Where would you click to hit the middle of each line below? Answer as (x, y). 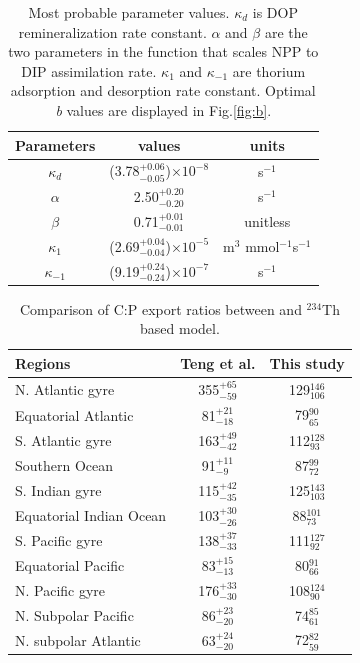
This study (307, 362)
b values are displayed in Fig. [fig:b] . (163, 109)
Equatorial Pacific (70, 564)
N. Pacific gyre (60, 589)
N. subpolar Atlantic (78, 639)
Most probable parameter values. (129, 12)
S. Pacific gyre (59, 540)
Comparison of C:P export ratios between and (160, 308)
